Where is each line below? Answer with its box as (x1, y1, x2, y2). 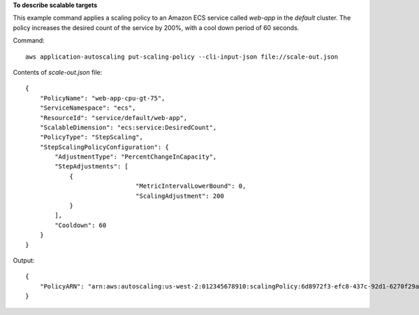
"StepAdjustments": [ (54, 163, 129, 170)
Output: (13, 256, 35, 265)
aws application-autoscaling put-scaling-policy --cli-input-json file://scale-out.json (25, 52, 339, 61)
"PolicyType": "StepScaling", (39, 133, 143, 141)
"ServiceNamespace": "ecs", (39, 104, 136, 112)
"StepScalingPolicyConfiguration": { (39, 143, 169, 151)
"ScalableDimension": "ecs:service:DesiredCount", (39, 123, 217, 131)
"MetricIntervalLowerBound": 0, (135, 182, 247, 190)
